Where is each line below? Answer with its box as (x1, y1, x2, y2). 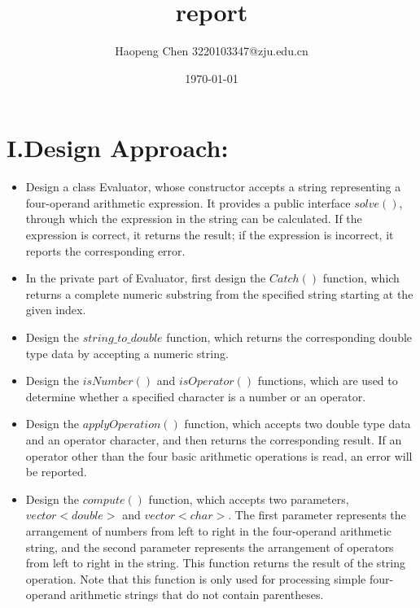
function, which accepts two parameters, (148, 490, 349, 507)
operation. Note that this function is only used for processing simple (25, 570, 366, 587)
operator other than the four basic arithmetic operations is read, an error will (25, 447, 413, 464)
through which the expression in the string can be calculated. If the (25, 210, 362, 227)
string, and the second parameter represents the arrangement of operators (25, 538, 394, 555)
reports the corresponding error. (25, 242, 186, 259)
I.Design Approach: (7, 131, 229, 164)
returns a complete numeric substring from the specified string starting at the (25, 285, 413, 302)
